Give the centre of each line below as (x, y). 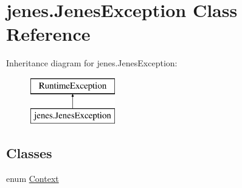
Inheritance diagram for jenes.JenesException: (92, 63)
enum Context (33, 179)
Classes (29, 153)
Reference (48, 34)
